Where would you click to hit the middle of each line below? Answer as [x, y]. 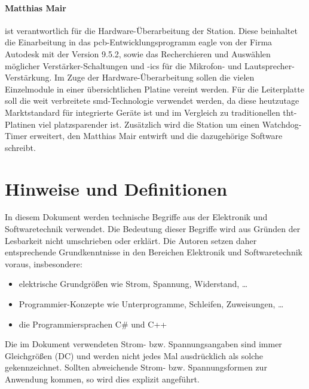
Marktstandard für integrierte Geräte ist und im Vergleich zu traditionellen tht [149, 112]
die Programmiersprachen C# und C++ [93, 324]
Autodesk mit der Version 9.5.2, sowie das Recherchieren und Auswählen [138, 53]
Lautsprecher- [269, 65]
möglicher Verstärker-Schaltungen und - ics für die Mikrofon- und [123, 65]
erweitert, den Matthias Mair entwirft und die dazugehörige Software [156, 136]
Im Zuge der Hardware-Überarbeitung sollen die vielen [154, 77]
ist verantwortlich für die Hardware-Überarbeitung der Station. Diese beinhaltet [151, 30]
